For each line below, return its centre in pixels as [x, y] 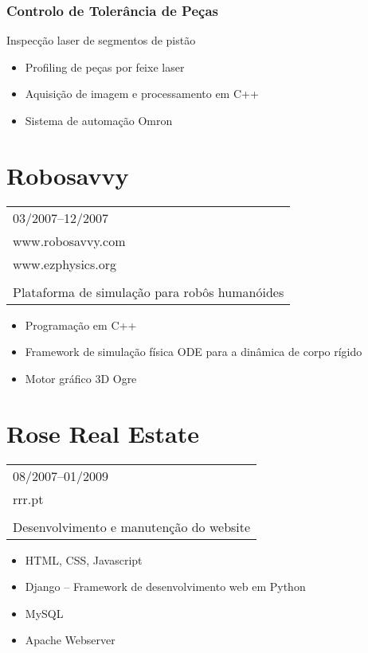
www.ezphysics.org [65, 264]
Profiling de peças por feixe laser [105, 66]
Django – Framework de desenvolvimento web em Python [165, 587]
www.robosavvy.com [69, 240]
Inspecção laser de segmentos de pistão [101, 40]
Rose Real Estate [103, 433]
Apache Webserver [70, 640]
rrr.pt [28, 499]
